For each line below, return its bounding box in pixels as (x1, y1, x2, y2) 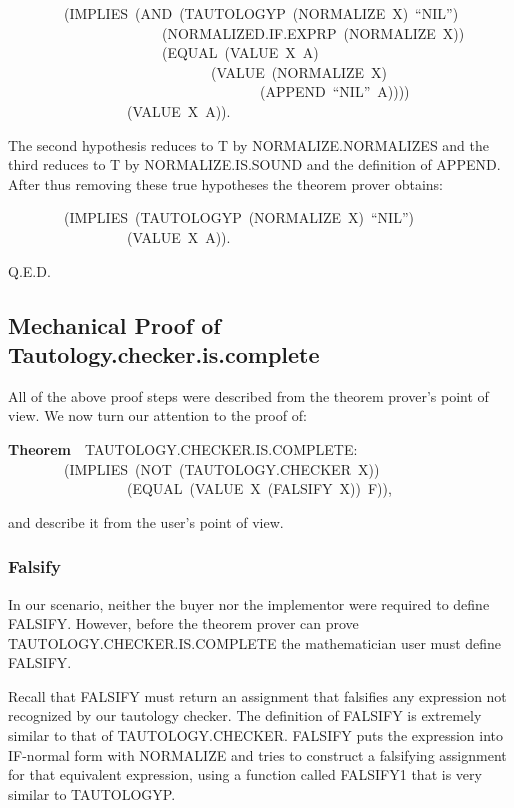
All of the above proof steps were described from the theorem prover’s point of (8, 385, 489, 406)
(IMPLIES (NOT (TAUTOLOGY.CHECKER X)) (63, 458, 380, 479)
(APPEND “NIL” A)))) (259, 81, 410, 102)
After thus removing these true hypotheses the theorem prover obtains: (8, 173, 443, 194)
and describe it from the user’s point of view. (8, 511, 284, 532)
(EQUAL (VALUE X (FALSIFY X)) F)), (126, 478, 392, 499)
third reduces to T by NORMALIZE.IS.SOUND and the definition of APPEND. (8, 154, 501, 175)
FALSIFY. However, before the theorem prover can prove (8, 613, 359, 634)
